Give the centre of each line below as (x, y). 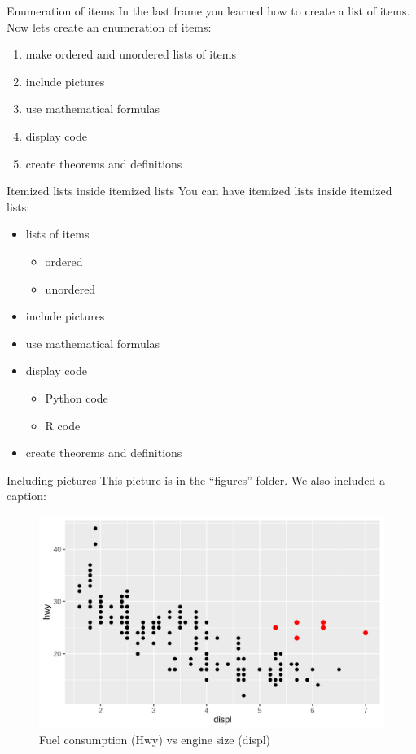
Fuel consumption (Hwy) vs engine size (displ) (155, 740)
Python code (77, 397)
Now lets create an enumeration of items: (109, 26)
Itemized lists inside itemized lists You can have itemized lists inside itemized (199, 191)
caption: (27, 496)
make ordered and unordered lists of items (131, 54)
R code (63, 425)
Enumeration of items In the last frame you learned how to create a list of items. (208, 11)
